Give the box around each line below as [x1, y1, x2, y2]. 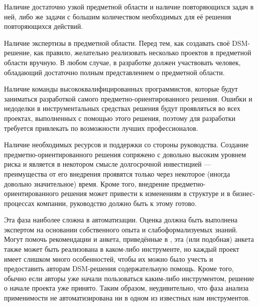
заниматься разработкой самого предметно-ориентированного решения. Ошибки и [4, 93, 253, 103]
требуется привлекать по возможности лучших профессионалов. [4, 122, 198, 133]
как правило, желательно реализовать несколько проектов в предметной [33, 47, 252, 58]
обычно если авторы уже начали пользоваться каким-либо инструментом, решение [4, 273, 255, 283]
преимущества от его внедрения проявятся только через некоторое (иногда [4, 168, 230, 179]
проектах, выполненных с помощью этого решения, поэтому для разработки [4, 112, 236, 123]
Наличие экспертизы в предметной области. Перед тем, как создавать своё [4, 37, 230, 48]
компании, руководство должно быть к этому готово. [37, 198, 197, 208]
